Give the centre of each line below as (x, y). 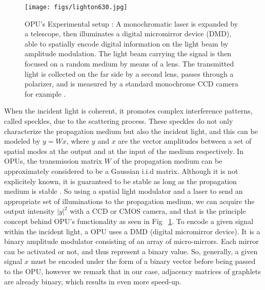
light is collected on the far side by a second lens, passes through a (129, 73)
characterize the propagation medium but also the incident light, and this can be (131, 131)
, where (78, 141)
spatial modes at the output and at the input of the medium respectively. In (124, 151)
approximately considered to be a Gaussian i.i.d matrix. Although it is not (121, 171)
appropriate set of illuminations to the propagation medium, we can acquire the (129, 201)
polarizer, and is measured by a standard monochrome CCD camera (131, 84)
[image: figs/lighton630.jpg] (76, 7)
